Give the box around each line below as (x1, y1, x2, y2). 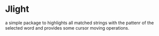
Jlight (5, 3, 29, 15)
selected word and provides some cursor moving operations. (5, 25, 130, 31)
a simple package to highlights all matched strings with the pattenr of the (5, 20, 154, 26)
